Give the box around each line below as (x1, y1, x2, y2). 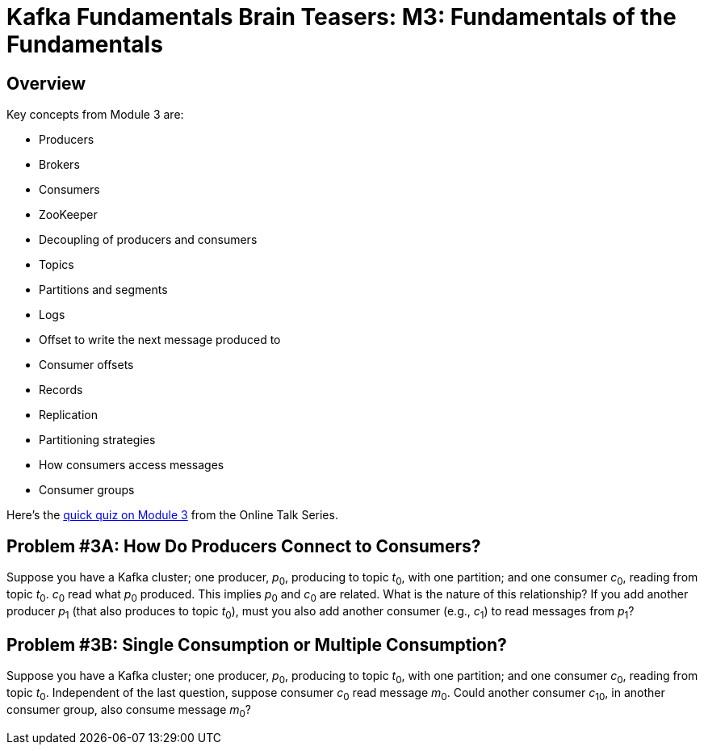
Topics (39, 258, 74, 272)
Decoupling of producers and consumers (39, 233, 258, 247)
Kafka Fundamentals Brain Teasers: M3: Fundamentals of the (6, 3, 677, 31)
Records (39, 383, 83, 397)
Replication (39, 408, 98, 422)
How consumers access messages (39, 458, 224, 472)
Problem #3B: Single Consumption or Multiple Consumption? (6, 634, 507, 655)
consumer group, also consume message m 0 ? (6, 702, 252, 720)
